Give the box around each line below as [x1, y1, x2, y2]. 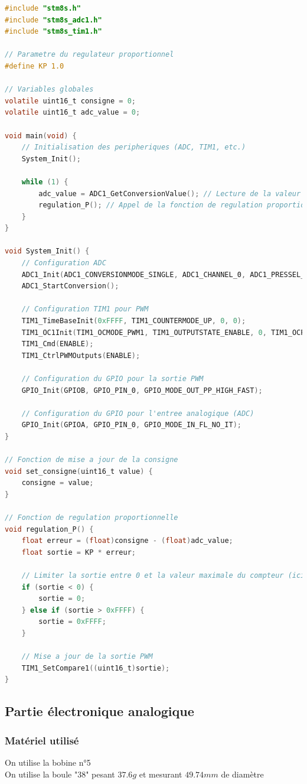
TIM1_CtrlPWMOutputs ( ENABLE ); [21, 351, 141, 360]
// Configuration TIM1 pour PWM [21, 305, 149, 314]
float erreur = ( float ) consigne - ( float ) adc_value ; [21, 536, 233, 545]
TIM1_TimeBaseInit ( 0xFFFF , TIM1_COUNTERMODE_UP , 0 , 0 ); [21, 317, 246, 326]
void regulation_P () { [5, 525, 94, 533]
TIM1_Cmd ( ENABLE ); [21, 340, 94, 349]
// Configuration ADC [21, 259, 106, 268]
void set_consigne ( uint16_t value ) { [5, 467, 153, 476]
